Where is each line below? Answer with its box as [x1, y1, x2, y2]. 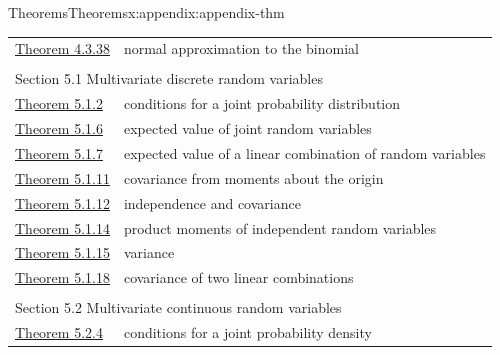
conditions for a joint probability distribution [123, 93, 401, 114]
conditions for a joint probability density [123, 322, 372, 343]
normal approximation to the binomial [123, 38, 359, 59]
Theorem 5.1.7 [15, 142, 103, 163]
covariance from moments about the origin [123, 167, 384, 188]
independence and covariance [123, 192, 301, 213]
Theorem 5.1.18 [15, 267, 110, 288]
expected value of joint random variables [123, 118, 372, 139]
